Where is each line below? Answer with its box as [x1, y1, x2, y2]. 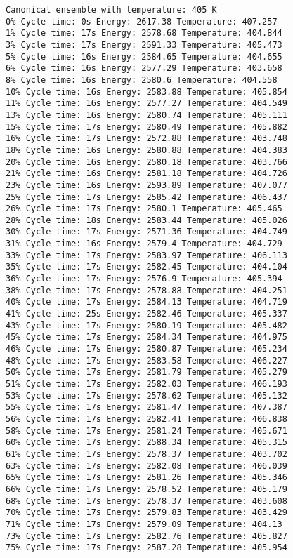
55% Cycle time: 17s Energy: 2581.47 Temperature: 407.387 [6, 402, 287, 413]
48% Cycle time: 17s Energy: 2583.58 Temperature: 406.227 [6, 355, 287, 366]
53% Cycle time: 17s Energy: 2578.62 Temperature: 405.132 [6, 390, 287, 401]
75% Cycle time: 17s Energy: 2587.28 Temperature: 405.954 [6, 543, 287, 553]
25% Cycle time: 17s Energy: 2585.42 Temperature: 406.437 [6, 192, 287, 202]
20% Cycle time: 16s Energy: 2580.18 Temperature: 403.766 [6, 157, 287, 167]
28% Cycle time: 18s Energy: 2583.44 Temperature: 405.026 [6, 215, 287, 225]
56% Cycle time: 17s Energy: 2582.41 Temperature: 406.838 [6, 413, 287, 424]
